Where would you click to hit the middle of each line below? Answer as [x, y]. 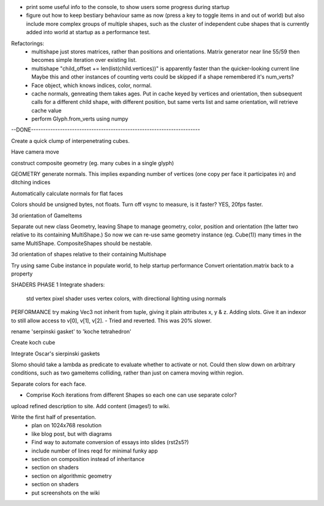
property [22, 274]
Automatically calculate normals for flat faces [67, 193]
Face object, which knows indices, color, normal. [92, 85]
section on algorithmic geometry [72, 476]
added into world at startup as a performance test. [88, 32]
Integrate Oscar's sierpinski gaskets [55, 354]
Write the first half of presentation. [54, 417]
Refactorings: [28, 43]
